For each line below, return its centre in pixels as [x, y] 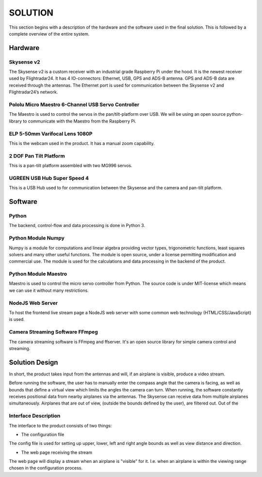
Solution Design [33, 362]
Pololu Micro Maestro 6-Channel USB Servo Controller [74, 105]
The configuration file [43, 434]
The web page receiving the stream [57, 452]
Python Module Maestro [38, 274]
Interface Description [35, 416]
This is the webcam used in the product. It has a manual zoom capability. [82, 143]
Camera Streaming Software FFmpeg [53, 332]
